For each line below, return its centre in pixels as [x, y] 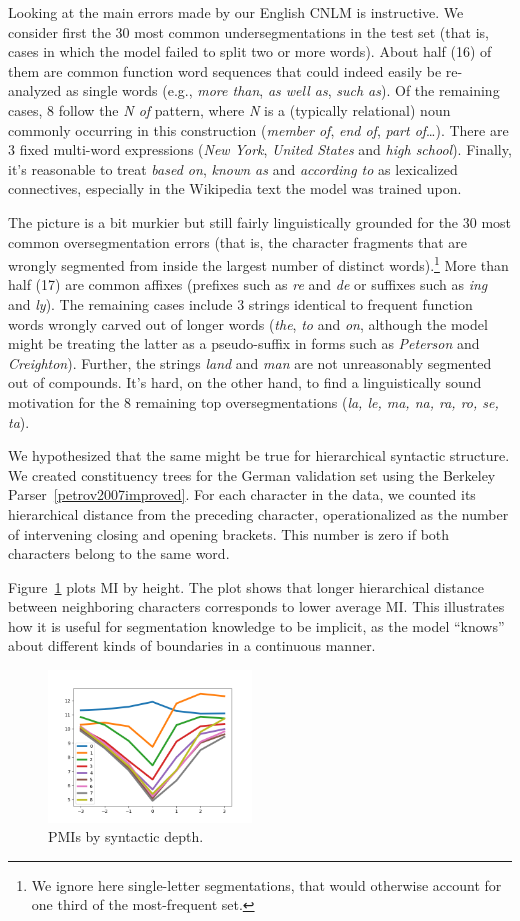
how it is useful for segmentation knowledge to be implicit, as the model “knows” [256, 625]
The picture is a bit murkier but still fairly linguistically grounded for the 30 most [260, 221]
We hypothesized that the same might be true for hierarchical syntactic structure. [259, 455]
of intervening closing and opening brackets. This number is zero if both [229, 533]
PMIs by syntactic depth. [126, 836]
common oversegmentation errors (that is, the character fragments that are [238, 241]
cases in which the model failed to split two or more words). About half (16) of [250, 51]
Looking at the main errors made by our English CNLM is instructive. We [236, 12]
